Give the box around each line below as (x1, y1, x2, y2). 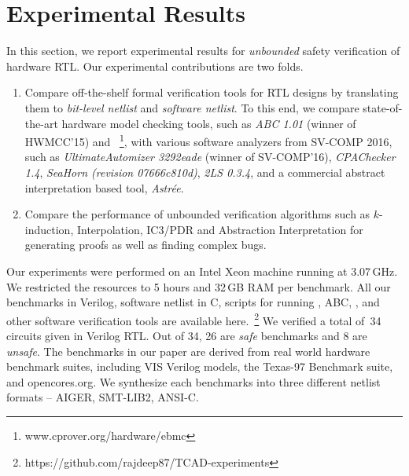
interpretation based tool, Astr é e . (24, 179, 184, 196)
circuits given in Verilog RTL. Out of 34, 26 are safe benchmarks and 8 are (6, 327, 367, 343)
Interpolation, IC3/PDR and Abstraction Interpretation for (76, 221, 363, 237)
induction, (24, 221, 74, 237)
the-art (24, 115, 58, 131)
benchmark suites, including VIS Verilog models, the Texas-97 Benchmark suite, (6, 358, 393, 375)
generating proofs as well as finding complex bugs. (24, 236, 267, 253)
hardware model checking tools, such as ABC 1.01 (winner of (61, 115, 356, 131)
